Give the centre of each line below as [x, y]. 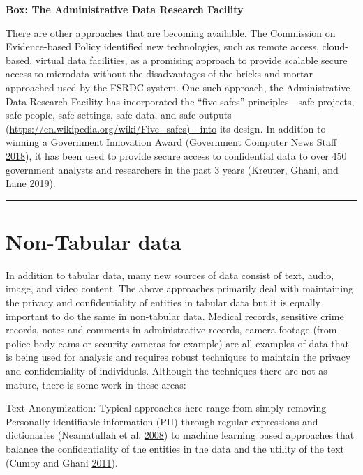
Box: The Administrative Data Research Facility [125, 9]
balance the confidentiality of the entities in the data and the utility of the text [175, 448]
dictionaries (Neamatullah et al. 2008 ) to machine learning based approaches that [180, 435]
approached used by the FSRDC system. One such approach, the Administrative [178, 87]
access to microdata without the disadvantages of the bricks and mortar [159, 74]
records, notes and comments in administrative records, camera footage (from [171, 330]
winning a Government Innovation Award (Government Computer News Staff [171, 142]
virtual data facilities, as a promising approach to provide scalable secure [191, 60]
